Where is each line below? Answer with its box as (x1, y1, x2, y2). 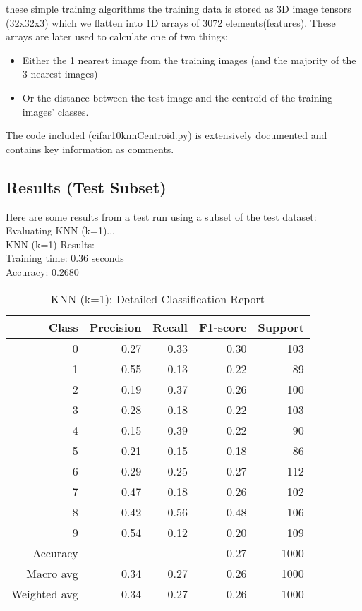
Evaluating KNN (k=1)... (6, 223, 116, 238)
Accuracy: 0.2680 (6, 264, 79, 279)
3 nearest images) (22, 66, 98, 81)
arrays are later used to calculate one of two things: (6, 29, 228, 44)
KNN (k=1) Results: (6, 236, 95, 251)
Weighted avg (11, 585, 78, 602)
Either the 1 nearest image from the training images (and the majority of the (22, 52, 356, 67)
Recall (152, 318, 188, 335)
